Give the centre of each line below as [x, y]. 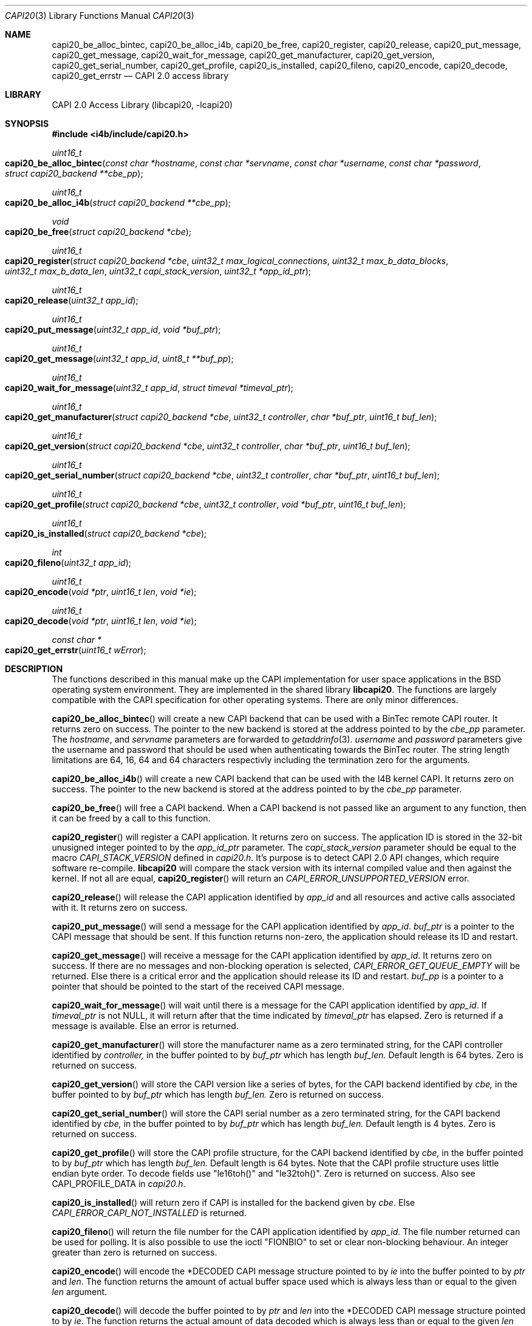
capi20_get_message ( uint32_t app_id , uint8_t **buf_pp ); [119, 359]
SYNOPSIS [27, 124]
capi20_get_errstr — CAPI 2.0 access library [140, 76]
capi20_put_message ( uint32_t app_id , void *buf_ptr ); [113, 329]
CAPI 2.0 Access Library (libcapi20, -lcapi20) [142, 105]
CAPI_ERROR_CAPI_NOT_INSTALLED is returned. [149, 1213]
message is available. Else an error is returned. [145, 1026]
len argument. [80, 1292]
